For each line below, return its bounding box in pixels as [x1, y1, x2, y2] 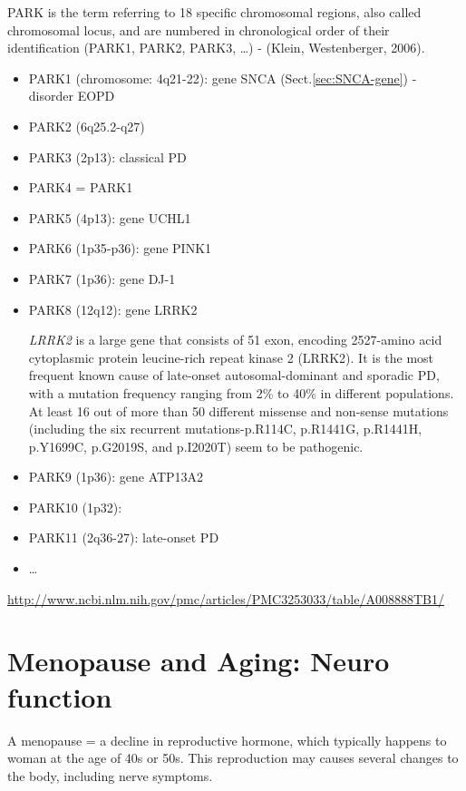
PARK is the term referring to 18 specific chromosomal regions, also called [7, 3, 422, 21]
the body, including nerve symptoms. [7, 766, 213, 785]
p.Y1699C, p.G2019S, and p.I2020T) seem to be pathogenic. [28, 436, 364, 455]
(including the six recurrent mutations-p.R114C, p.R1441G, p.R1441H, [28, 419, 422, 438]
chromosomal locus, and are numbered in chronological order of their [7, 20, 390, 39]
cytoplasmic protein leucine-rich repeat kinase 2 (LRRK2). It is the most [28, 347, 434, 366]
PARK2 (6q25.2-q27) [28, 116, 145, 135]
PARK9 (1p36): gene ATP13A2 [28, 467, 204, 486]
